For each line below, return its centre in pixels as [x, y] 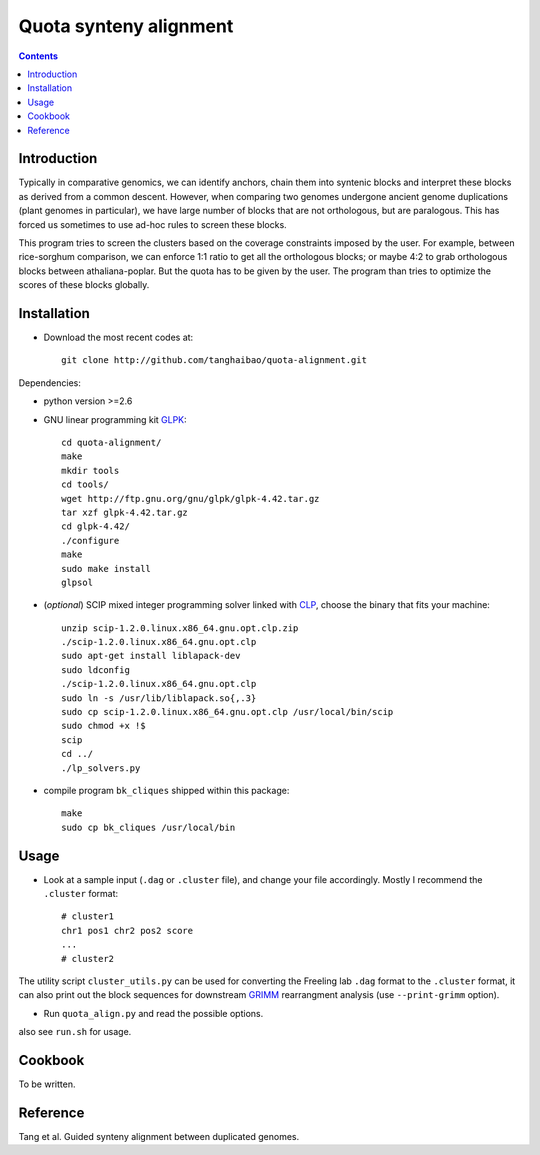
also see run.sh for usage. [75, 1032]
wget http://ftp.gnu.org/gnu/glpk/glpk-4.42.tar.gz [190, 498]
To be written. [47, 1084]
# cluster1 [88, 916]
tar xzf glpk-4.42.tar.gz [125, 512]
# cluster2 [88, 958]
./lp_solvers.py [101, 768]
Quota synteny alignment [126, 26]
